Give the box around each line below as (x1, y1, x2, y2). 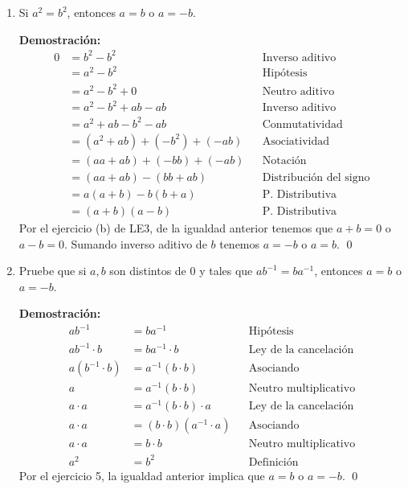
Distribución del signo (262, 171, 370, 183)
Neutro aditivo (262, 85, 335, 97)
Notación (262, 154, 307, 166)
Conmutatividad (262, 118, 343, 130)
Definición (248, 456, 299, 468)
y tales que (199, 262, 253, 279)
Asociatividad (262, 135, 330, 147)
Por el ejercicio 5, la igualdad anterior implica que (18, 466, 265, 483)
